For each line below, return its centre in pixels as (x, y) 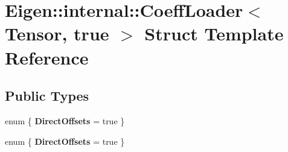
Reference (47, 57)
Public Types (47, 96)
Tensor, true (57, 33)
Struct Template (214, 33)
